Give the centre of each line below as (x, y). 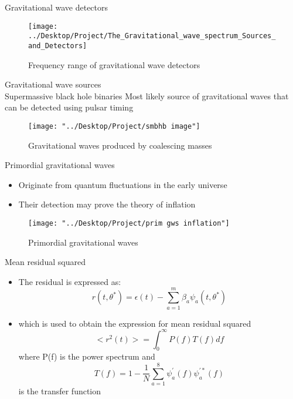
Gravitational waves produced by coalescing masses (120, 145)
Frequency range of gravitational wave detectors (114, 64)
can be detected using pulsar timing (69, 107)
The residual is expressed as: (70, 281)
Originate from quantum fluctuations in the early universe (123, 184)
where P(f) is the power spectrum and (87, 356)
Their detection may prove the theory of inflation (107, 204)
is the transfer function (60, 391)
